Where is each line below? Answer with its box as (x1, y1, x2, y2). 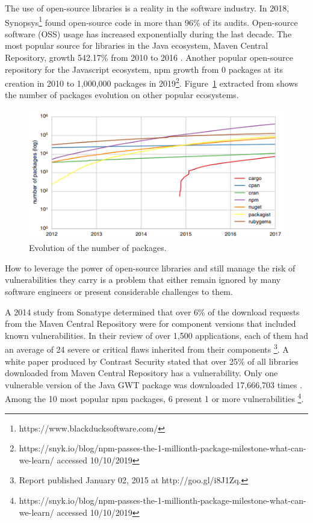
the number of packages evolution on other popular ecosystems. (5, 88, 239, 101)
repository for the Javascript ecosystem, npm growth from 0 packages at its (5, 63, 284, 75)
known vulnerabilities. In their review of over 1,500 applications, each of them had (5, 329, 308, 341)
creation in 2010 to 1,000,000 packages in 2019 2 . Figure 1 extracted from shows (5, 75, 299, 89)
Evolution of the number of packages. (29, 241, 167, 254)
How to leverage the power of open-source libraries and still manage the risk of (5, 261, 296, 274)
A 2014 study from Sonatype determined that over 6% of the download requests (5, 305, 300, 318)
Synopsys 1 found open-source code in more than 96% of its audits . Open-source (5, 14, 298, 28)
